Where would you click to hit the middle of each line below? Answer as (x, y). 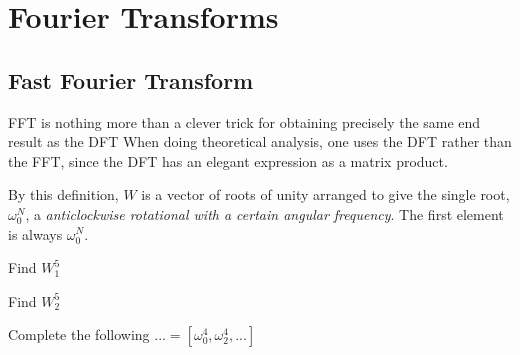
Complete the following (79, 334)
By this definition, (63, 194)
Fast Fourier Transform (131, 79)
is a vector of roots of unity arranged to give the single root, (325, 194)
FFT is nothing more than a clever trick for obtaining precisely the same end (244, 121)
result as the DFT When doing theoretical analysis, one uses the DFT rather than (260, 141)
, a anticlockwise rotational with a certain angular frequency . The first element (264, 213)
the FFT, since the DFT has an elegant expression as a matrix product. (228, 160)
